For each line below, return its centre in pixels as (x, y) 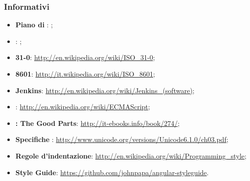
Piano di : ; (34, 25)
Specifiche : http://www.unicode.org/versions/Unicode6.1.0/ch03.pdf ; (122, 139)
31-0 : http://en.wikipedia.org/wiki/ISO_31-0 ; (85, 57)
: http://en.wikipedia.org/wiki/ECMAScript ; (83, 107)
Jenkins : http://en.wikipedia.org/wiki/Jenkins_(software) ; (105, 90)
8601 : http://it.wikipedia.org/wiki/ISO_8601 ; (85, 74)
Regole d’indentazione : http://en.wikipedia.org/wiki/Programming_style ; (131, 155)
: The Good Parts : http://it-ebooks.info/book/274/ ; (98, 123)
